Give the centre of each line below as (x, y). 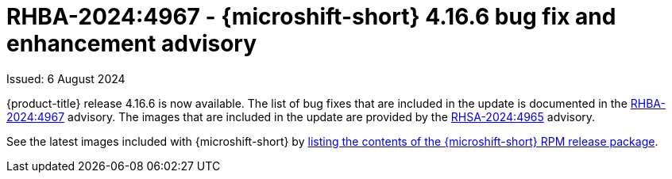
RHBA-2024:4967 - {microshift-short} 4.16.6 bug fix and (311, 17)
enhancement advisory (132, 44)
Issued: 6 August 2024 (66, 78)
